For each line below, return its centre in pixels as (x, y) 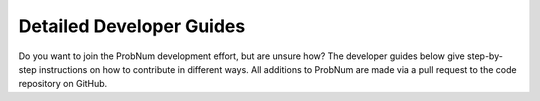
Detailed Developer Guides (132, 26)
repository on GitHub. (63, 84)
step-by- (485, 56)
